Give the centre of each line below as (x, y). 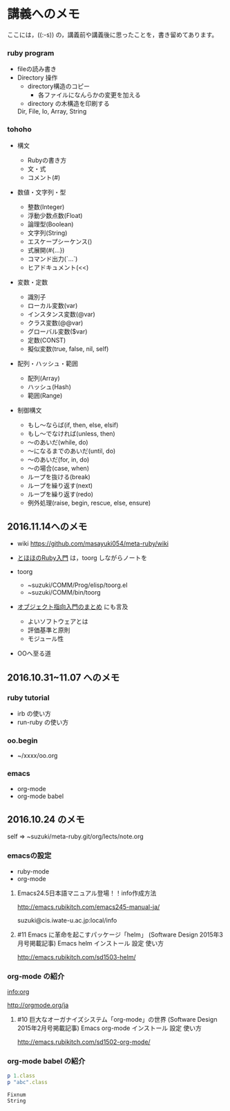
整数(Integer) (46, 207)
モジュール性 (46, 639)
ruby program (31, 53)
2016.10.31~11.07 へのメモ (64, 677)
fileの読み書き (37, 69)
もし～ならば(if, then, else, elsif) (73, 425)
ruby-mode (33, 871)
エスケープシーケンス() (60, 241)
